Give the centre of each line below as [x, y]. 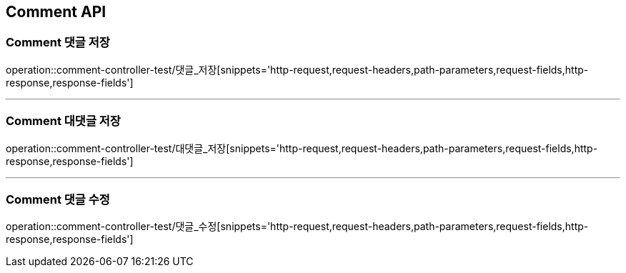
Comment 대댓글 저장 [63, 121]
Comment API [56, 12]
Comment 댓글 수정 [58, 199]
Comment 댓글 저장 [58, 43]
